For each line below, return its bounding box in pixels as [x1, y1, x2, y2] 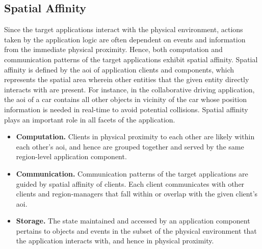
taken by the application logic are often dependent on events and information [4, 34, 246, 44]
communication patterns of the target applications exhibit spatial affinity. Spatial [4, 54, 258, 64]
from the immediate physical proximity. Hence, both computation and [4, 44, 223, 55]
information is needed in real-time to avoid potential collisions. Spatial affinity [4, 104, 248, 114]
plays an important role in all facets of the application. [4, 114, 175, 124]
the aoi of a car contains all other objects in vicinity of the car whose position [4, 94, 247, 105]
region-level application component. [16, 151, 127, 162]
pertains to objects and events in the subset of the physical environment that [16, 225, 257, 236]
